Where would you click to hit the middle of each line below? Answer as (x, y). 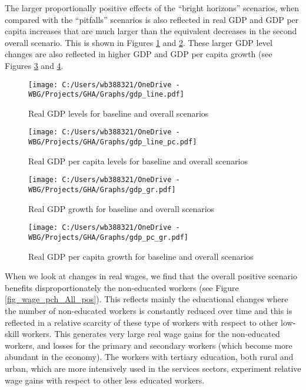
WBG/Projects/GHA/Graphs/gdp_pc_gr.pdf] (109, 237)
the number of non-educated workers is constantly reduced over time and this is (149, 310)
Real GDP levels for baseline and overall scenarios (119, 113)
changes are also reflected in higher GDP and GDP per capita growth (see (139, 54)
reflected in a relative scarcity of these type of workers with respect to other (142, 322)
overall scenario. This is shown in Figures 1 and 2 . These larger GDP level (139, 42)
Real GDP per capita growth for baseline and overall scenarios (141, 256)
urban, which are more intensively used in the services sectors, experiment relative (153, 368)
